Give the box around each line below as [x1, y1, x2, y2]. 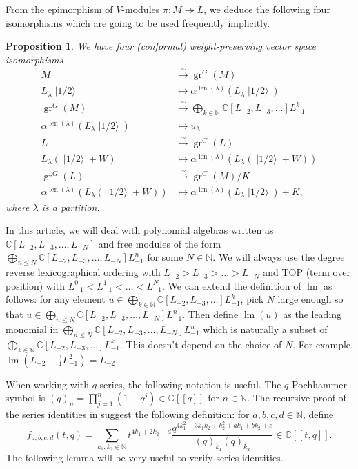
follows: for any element [6, 292, 106, 306]
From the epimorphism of [6, 2, 113, 16]
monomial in [6, 322, 59, 337]
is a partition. [41, 199, 100, 214]
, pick [240, 292, 264, 306]
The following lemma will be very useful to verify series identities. [6, 450, 284, 464]
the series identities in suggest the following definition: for [6, 407, 250, 421]
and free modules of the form [98, 236, 221, 250]
